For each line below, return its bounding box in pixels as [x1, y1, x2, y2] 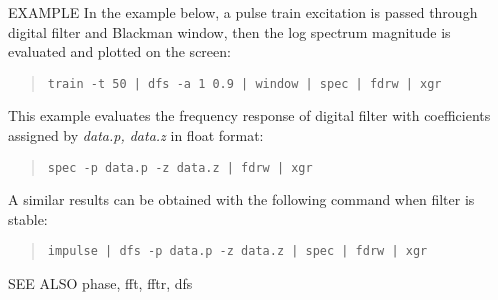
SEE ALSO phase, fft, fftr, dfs [8, 273, 193, 294]
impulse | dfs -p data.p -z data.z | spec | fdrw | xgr [47, 244, 428, 259]
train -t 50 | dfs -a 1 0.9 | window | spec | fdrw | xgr [47, 76, 442, 91]
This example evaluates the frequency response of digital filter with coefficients [8, 105, 491, 126]
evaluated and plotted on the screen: [8, 41, 231, 62]
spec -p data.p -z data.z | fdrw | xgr [47, 160, 313, 175]
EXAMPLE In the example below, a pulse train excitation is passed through [8, 2, 478, 22]
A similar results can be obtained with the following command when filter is [8, 189, 475, 210]
